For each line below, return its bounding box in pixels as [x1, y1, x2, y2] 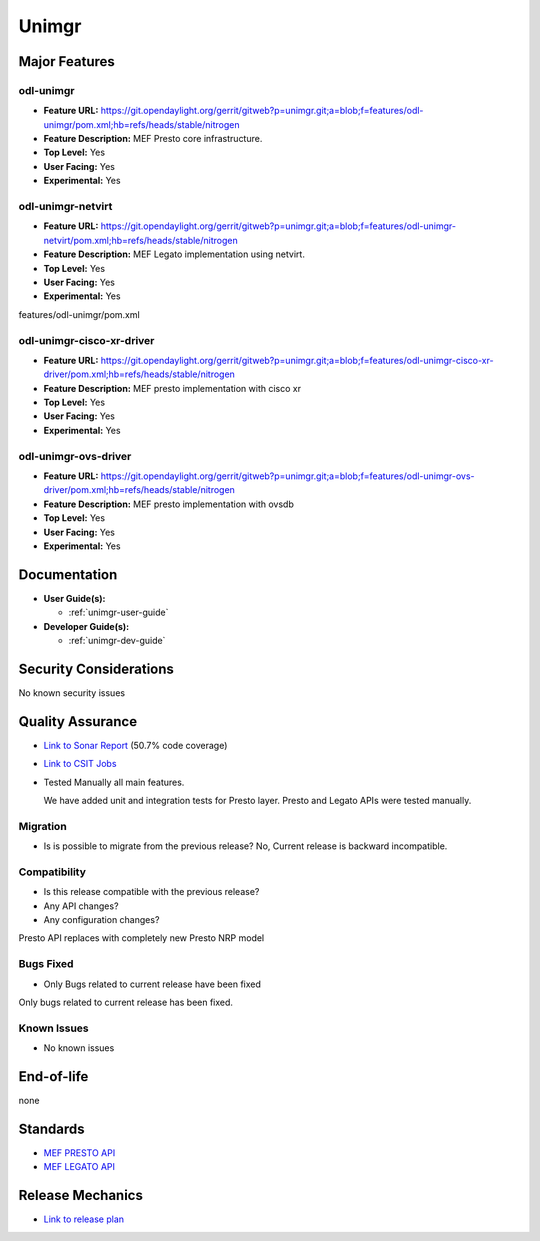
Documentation [18, 566, 118, 583]
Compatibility [18, 865, 87, 879]
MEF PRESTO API [43, 1146, 116, 1159]
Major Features [18, 53, 115, 70]
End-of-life [18, 1068, 89, 1085]
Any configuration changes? [43, 914, 160, 926]
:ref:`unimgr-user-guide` [68, 606, 169, 619]
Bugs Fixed [18, 957, 74, 971]
